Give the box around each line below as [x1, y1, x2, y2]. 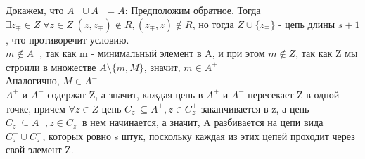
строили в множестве [6, 59, 96, 74]
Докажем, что [6, 3, 64, 17]
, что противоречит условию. [6, 32, 129, 46]
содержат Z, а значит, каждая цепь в [47, 87, 203, 101]
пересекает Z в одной [248, 87, 340, 101]
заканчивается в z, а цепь [200, 101, 309, 115]
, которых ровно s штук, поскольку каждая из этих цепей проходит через [42, 128, 355, 143]
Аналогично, [6, 73, 60, 88]
